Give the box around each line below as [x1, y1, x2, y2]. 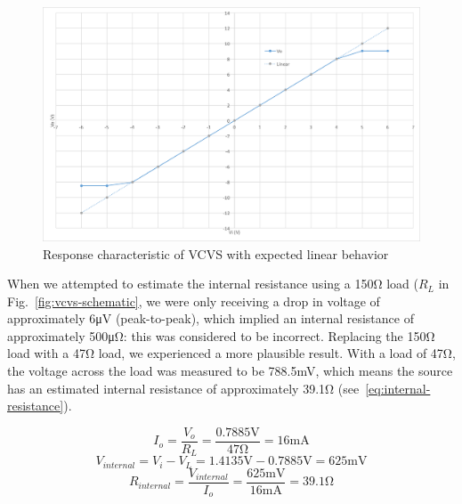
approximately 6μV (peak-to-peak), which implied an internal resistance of [7, 309, 414, 328]
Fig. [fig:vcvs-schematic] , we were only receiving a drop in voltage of [7, 291, 380, 310]
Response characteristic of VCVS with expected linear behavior [43, 244, 389, 263]
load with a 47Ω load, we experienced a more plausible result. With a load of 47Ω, [7, 344, 456, 362]
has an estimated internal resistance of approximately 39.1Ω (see [7, 378, 360, 397]
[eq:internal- [365, 378, 431, 397]
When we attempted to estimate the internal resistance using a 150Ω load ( [7, 274, 418, 293]
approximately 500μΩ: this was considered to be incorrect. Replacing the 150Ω [7, 326, 435, 345]
